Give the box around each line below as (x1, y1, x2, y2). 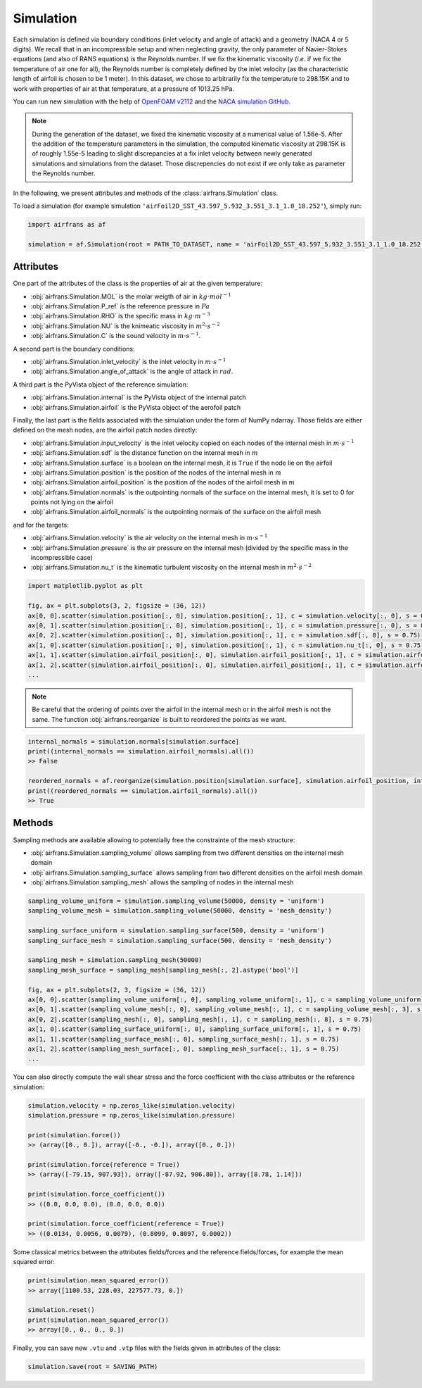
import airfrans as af (27, 220, 106, 228)
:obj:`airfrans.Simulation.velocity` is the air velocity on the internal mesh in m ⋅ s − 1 (30, 532, 268, 542)
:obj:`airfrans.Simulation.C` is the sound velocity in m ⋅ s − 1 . (30, 331, 201, 340)
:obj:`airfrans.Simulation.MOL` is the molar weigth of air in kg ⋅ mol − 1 (30, 292, 232, 301)
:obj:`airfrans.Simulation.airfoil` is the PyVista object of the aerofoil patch (30, 403, 241, 411)
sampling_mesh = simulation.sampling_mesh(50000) (27, 956, 203, 964)
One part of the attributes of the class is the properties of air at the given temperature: (13, 279, 263, 288)
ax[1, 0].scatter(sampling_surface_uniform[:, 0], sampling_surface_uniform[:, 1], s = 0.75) (27, 1025, 362, 1033)
